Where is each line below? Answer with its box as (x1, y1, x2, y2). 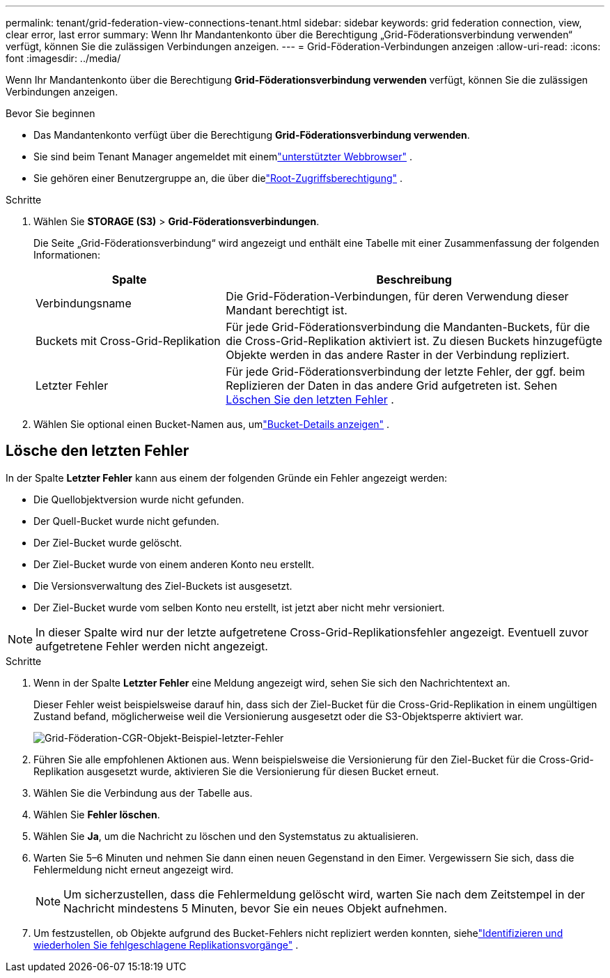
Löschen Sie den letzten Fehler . (226, 392, 394, 406)
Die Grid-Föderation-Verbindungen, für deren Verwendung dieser (226, 289, 569, 303)
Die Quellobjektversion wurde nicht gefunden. (33, 493, 244, 505)
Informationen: (33, 249, 100, 261)
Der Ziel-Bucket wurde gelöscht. (33, 536, 182, 549)
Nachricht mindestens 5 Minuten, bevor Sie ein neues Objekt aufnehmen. (63, 901, 448, 915)
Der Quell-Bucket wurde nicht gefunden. (33, 514, 219, 527)
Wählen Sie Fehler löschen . (33, 808, 160, 820)
